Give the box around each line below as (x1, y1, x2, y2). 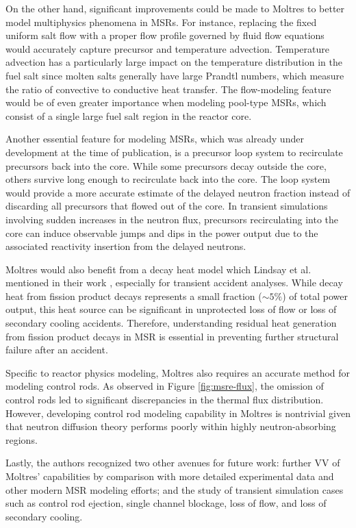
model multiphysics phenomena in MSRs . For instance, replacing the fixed (5, 14, 317, 29)
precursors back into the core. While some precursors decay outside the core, (5, 158, 327, 173)
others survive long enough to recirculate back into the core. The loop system (5, 172, 331, 186)
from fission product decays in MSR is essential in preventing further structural (5, 329, 339, 343)
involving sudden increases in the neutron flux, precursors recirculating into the (5, 212, 339, 226)
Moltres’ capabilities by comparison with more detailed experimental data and (5, 469, 334, 483)
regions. (5, 432, 38, 447)
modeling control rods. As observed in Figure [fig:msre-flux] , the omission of (5, 379, 324, 393)
